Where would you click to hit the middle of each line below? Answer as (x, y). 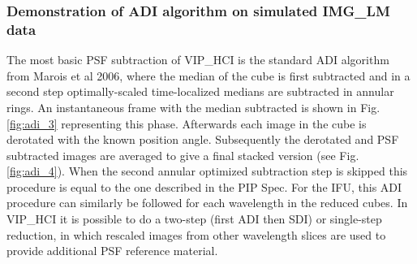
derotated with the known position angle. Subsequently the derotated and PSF (203, 139)
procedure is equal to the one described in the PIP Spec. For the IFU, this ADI (204, 186)
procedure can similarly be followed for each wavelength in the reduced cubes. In (207, 203)
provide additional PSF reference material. (112, 251)
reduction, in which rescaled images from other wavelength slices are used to (196, 234)
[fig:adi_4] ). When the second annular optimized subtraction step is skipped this (207, 171)
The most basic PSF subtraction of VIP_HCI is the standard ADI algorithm (198, 60)
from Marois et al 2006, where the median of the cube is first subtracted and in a (208, 75)
